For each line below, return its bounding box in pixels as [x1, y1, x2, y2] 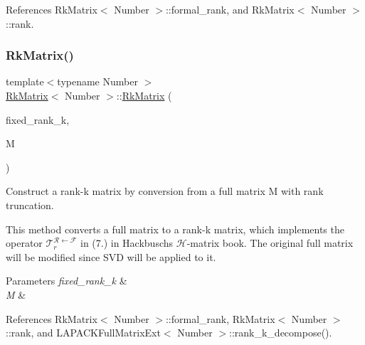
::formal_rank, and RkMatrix [165, 2, 295, 16]
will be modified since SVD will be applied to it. [6, 249, 216, 264]
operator [6, 235, 43, 250]
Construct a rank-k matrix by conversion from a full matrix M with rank [6, 184, 324, 198]
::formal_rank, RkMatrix [165, 311, 275, 326]
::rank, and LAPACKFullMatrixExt [6, 325, 161, 340]
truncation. [6, 197, 54, 212]
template [6, 74, 44, 89]
